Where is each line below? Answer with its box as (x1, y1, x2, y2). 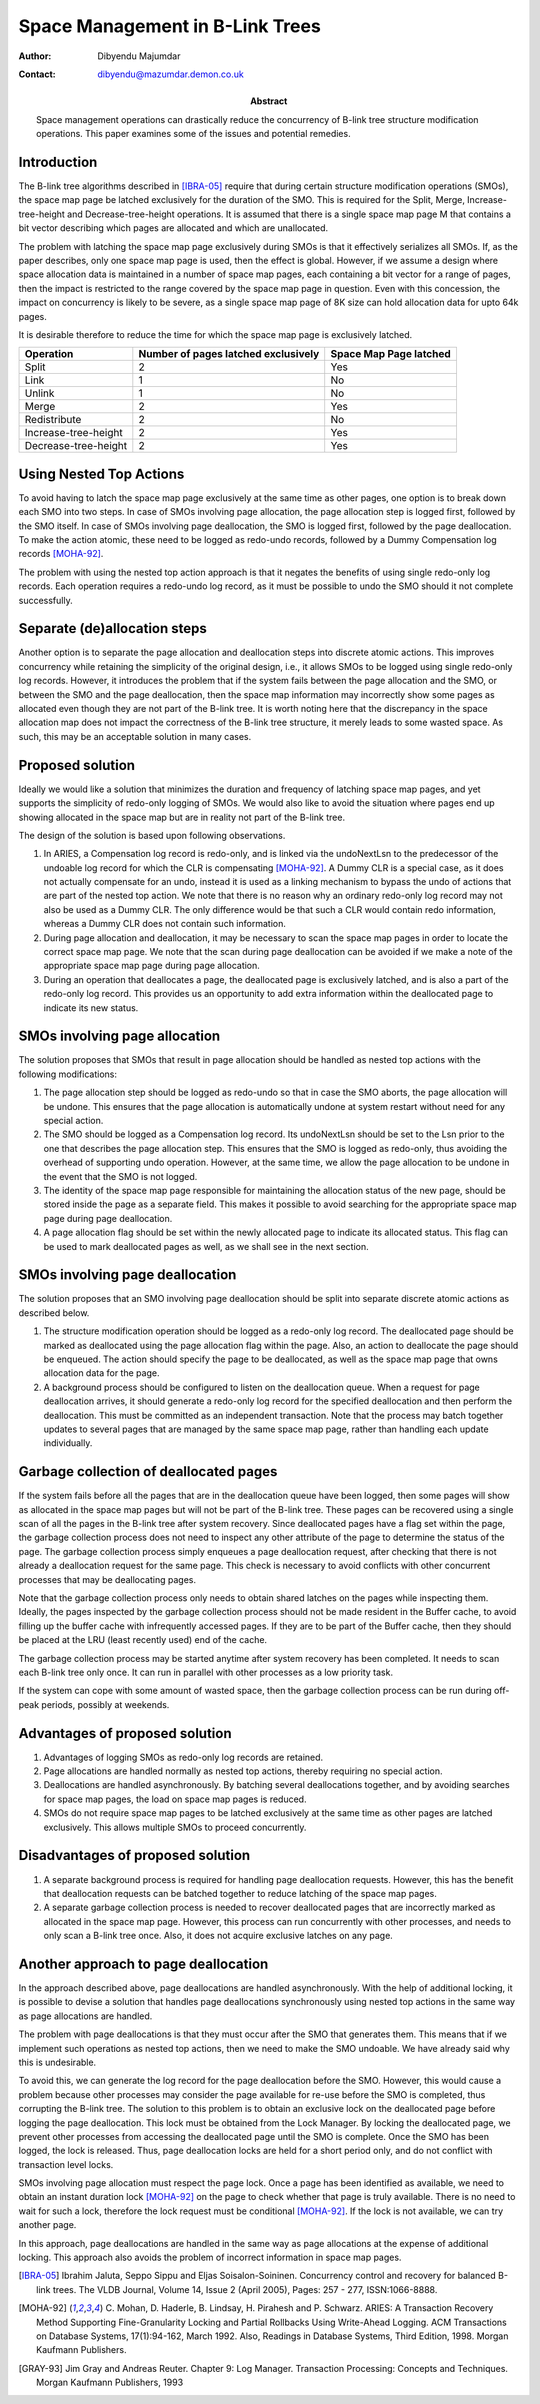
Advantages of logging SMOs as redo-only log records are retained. (43, 1751, 324, 1763)
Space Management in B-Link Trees (18, 15, 322, 37)
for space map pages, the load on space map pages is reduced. (43, 1793, 307, 1805)
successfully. (18, 594, 74, 606)
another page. (18, 2219, 77, 2231)
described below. (18, 1306, 90, 1319)
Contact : (18, 68, 57, 80)
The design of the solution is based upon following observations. (18, 829, 286, 841)
